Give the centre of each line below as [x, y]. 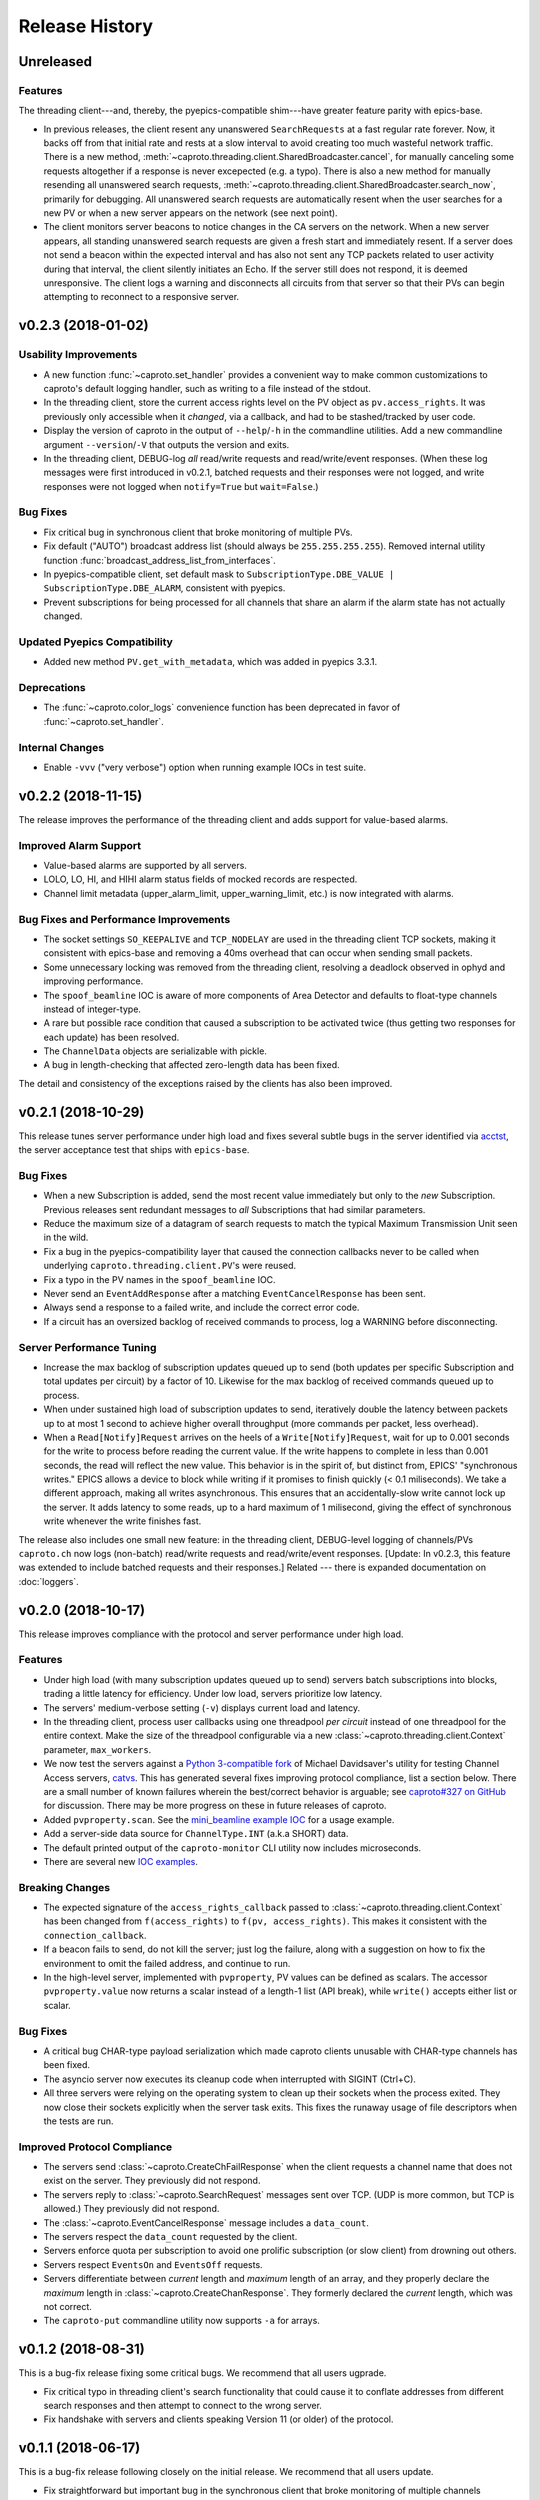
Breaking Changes [64, 1887]
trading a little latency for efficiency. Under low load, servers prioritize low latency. [213, 1694]
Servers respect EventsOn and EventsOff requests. [153, 2264]
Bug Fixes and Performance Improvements [124, 919]
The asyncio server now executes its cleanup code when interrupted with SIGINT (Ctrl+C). [230, 2079]
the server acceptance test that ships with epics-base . [134, 1150]
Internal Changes [61, 747]
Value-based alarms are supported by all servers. [145, 866]
